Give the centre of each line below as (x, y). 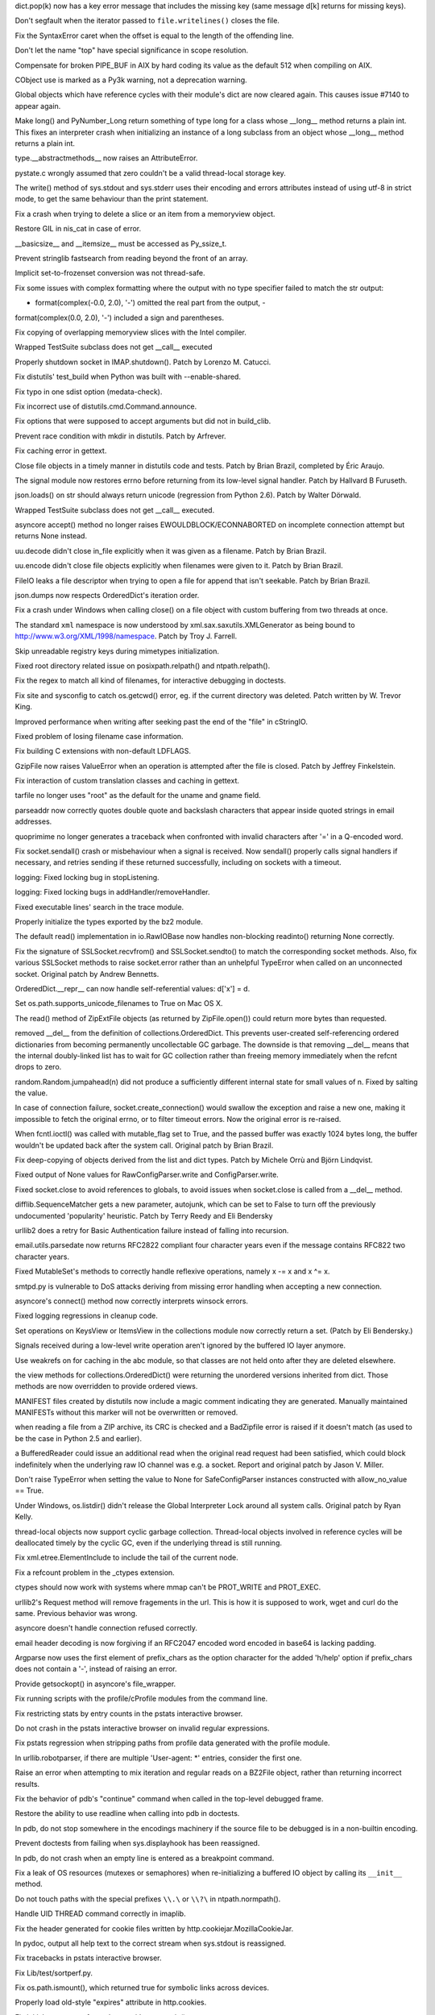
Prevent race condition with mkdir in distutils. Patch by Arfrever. (120, 436)
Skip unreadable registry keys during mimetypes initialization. (117, 651)
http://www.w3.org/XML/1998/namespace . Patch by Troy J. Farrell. (126, 636)
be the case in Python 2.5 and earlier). (79, 1438)
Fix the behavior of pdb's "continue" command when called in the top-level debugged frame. (169, 1799)
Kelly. (24, 1517)
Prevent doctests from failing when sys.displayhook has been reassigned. (137, 1843)
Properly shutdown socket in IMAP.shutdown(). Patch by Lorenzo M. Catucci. (143, 362)
